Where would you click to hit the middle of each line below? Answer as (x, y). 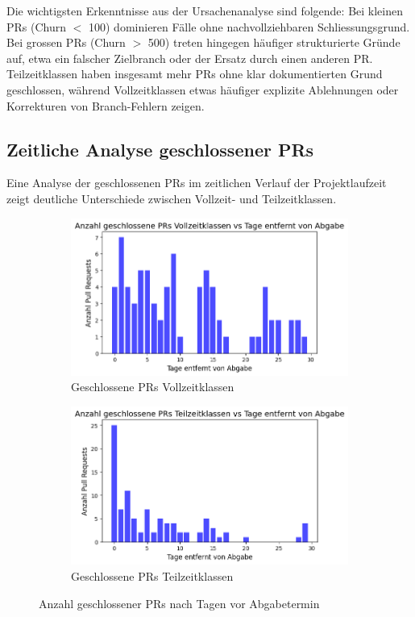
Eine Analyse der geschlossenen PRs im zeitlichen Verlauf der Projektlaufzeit (197, 183)
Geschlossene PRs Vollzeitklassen (153, 387)
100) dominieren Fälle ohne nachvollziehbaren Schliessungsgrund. (249, 26)
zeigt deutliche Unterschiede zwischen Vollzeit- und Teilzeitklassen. (172, 198)
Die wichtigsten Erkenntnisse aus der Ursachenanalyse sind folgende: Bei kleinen (205, 10)
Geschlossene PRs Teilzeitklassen (152, 576)
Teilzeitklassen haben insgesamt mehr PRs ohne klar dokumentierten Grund (195, 74)
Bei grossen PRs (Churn (66, 42)
